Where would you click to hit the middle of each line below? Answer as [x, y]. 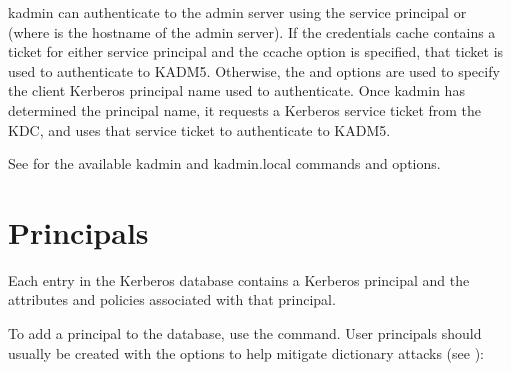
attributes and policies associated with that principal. [172, 299]
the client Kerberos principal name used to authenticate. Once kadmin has [236, 90]
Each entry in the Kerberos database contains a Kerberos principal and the [239, 279]
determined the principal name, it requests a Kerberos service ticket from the [245, 109]
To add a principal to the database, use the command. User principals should [245, 333]
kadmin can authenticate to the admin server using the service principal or [237, 12]
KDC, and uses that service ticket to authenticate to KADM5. [199, 129]
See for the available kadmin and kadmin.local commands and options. [224, 163]
